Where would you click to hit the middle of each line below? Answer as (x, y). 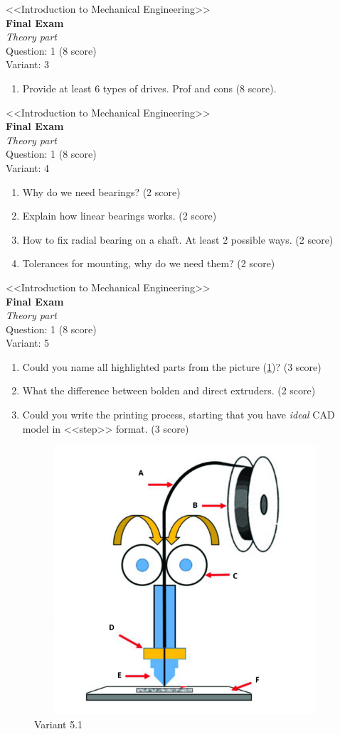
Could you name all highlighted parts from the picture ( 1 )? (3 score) (172, 366)
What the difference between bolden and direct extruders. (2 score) (169, 390)
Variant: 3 (28, 64)
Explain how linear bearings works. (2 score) (119, 216)
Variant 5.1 (59, 724)
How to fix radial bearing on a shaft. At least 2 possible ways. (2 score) (178, 239)
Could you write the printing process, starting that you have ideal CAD (179, 415)
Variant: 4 (28, 167)
